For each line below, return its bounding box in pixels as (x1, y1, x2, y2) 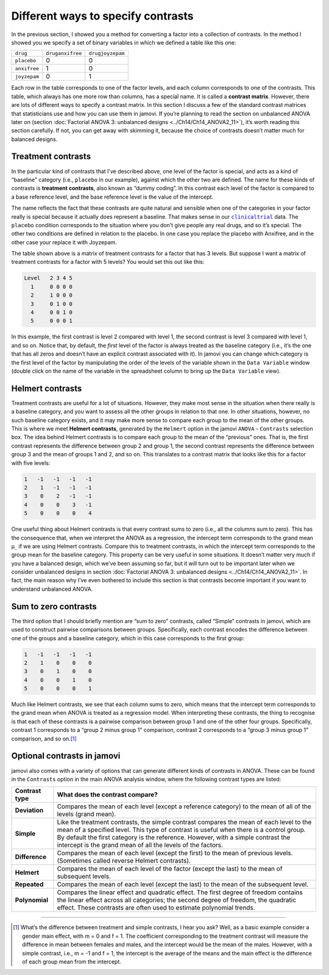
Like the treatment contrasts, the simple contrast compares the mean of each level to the (57, 818, 312, 827)
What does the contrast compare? (57, 791, 158, 799)
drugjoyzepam (88, 50, 125, 57)
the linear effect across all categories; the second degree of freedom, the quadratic (57, 896, 297, 904)
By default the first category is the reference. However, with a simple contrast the (57, 833, 291, 842)
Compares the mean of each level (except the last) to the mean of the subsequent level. (57, 880, 309, 889)
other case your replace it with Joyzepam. (11, 238, 117, 246)
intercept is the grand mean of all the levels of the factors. (57, 841, 224, 849)
